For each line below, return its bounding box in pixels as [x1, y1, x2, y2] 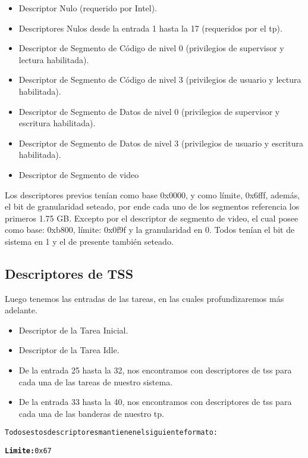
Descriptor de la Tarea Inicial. [18, 323, 128, 336]
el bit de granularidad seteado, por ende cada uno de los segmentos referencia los [5, 200, 300, 213]
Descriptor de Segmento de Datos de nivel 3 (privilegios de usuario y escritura [18, 136, 303, 149]
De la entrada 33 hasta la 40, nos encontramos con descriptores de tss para [18, 395, 292, 408]
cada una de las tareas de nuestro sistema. [18, 375, 173, 388]
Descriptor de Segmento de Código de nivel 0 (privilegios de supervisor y [18, 42, 284, 54]
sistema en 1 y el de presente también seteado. [5, 235, 174, 247]
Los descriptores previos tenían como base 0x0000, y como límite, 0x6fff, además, [5, 188, 300, 201]
